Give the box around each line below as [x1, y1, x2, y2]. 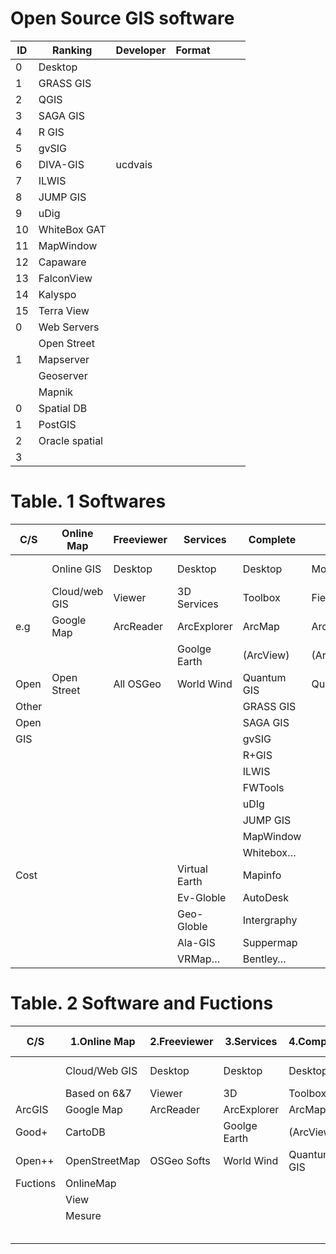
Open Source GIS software [10, 7, 235, 30]
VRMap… [177, 952, 221, 966]
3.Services [224, 1034, 278, 1048]
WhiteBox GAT [38, 222, 107, 236]
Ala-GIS [177, 935, 216, 949]
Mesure [65, 1208, 102, 1222]
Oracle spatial [38, 433, 103, 447]
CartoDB [65, 1125, 106, 1139]
